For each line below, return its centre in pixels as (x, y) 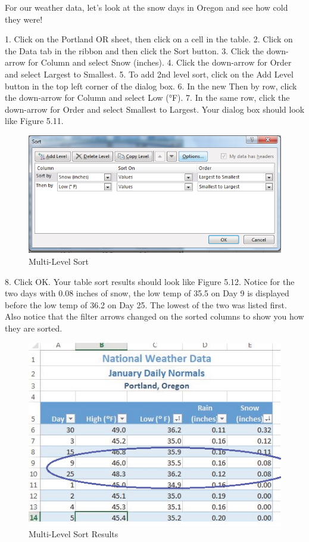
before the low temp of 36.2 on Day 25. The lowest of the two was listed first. (146, 304)
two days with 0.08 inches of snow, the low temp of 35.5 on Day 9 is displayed (147, 293)
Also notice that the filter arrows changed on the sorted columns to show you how (154, 316)
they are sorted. (34, 328)
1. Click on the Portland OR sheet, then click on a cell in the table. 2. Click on (149, 39)
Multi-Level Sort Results (74, 534)
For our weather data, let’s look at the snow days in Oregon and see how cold (146, 7)
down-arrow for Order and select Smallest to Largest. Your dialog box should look (155, 109)
